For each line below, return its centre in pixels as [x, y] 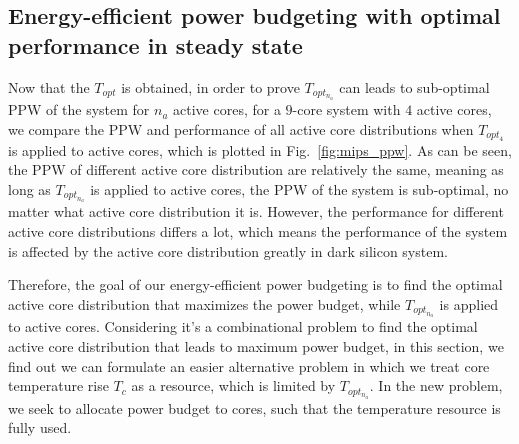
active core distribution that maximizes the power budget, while [204, 303]
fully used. [40, 427]
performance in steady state [155, 44]
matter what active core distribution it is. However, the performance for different [256, 211]
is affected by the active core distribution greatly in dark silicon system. [228, 250]
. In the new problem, [436, 385]
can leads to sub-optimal [414, 86]
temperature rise [58, 385]
